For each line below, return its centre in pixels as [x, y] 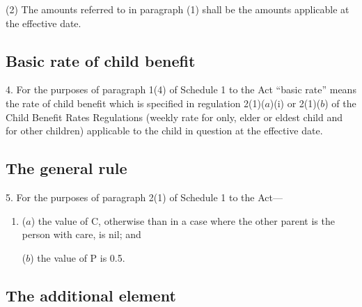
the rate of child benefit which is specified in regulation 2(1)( [135, 103]
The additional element [91, 295]
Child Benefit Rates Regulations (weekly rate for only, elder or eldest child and [174, 117]
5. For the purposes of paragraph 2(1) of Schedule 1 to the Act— [144, 197]
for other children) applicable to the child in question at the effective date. [164, 131]
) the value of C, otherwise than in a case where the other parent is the [183, 220]
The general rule [66, 168]
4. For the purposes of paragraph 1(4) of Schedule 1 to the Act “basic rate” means [181, 89]
